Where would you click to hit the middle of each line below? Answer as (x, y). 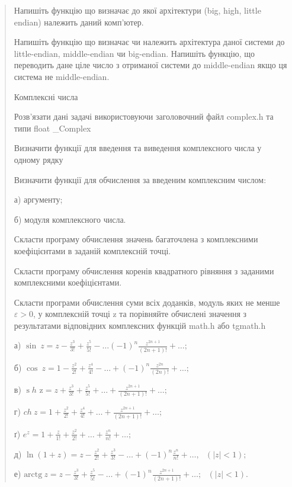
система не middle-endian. (62, 76)
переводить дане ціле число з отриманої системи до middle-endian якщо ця (150, 65)
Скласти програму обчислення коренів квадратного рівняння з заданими (144, 270)
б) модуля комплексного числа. (70, 219)
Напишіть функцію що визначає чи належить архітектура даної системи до (149, 42)
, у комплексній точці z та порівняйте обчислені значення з (140, 314)
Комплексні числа (46, 96)
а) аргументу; (38, 199)
